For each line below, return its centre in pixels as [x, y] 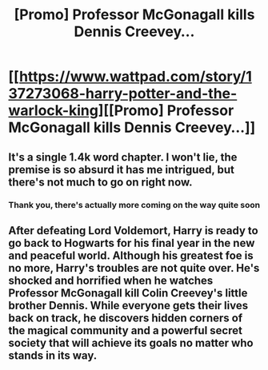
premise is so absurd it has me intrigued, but [121, 169]
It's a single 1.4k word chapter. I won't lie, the [123, 157]
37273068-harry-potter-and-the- [123, 94]
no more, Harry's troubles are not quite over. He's [134, 268]
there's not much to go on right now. [101, 182]
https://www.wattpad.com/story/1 [135, 77]
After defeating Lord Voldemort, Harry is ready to [133, 231]
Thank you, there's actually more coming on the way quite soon [134, 205]
